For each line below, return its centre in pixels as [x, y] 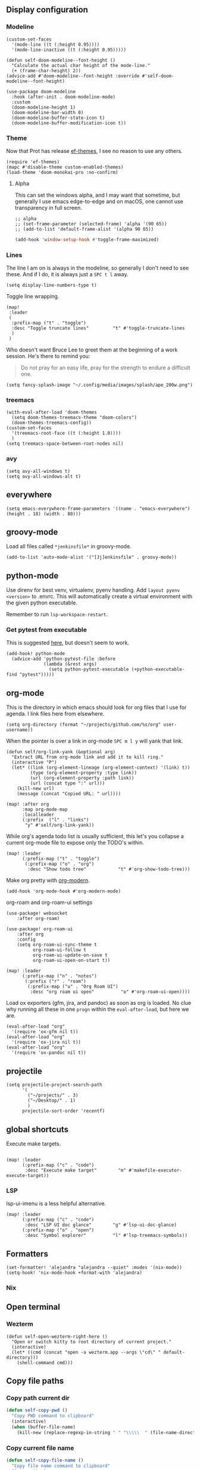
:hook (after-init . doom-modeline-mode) [64, 97]
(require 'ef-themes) [33, 162]
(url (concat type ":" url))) [68, 783]
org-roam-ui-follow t [59, 950]
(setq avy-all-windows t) [38, 471]
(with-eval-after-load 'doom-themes [51, 412]
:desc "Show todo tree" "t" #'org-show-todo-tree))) [109, 869]
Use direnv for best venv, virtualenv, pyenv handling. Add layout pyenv [93, 590]
